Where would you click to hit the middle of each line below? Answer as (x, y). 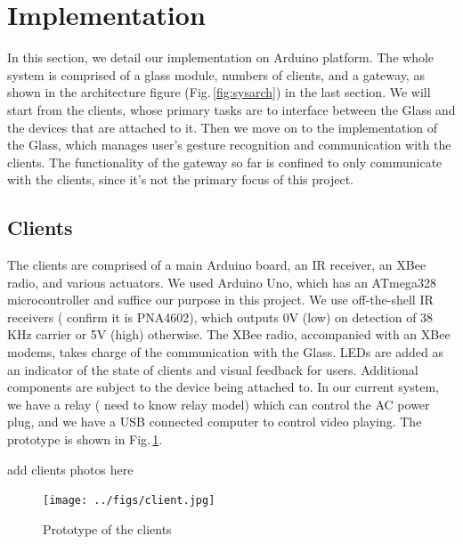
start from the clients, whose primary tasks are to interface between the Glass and (231, 109)
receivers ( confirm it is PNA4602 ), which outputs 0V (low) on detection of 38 (220, 317)
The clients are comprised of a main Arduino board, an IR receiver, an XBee (217, 265)
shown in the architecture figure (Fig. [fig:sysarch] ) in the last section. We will (219, 92)
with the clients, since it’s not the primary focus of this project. (181, 179)
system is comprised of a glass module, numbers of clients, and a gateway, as (216, 74)
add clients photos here (70, 469)
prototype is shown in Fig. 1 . (85, 439)
